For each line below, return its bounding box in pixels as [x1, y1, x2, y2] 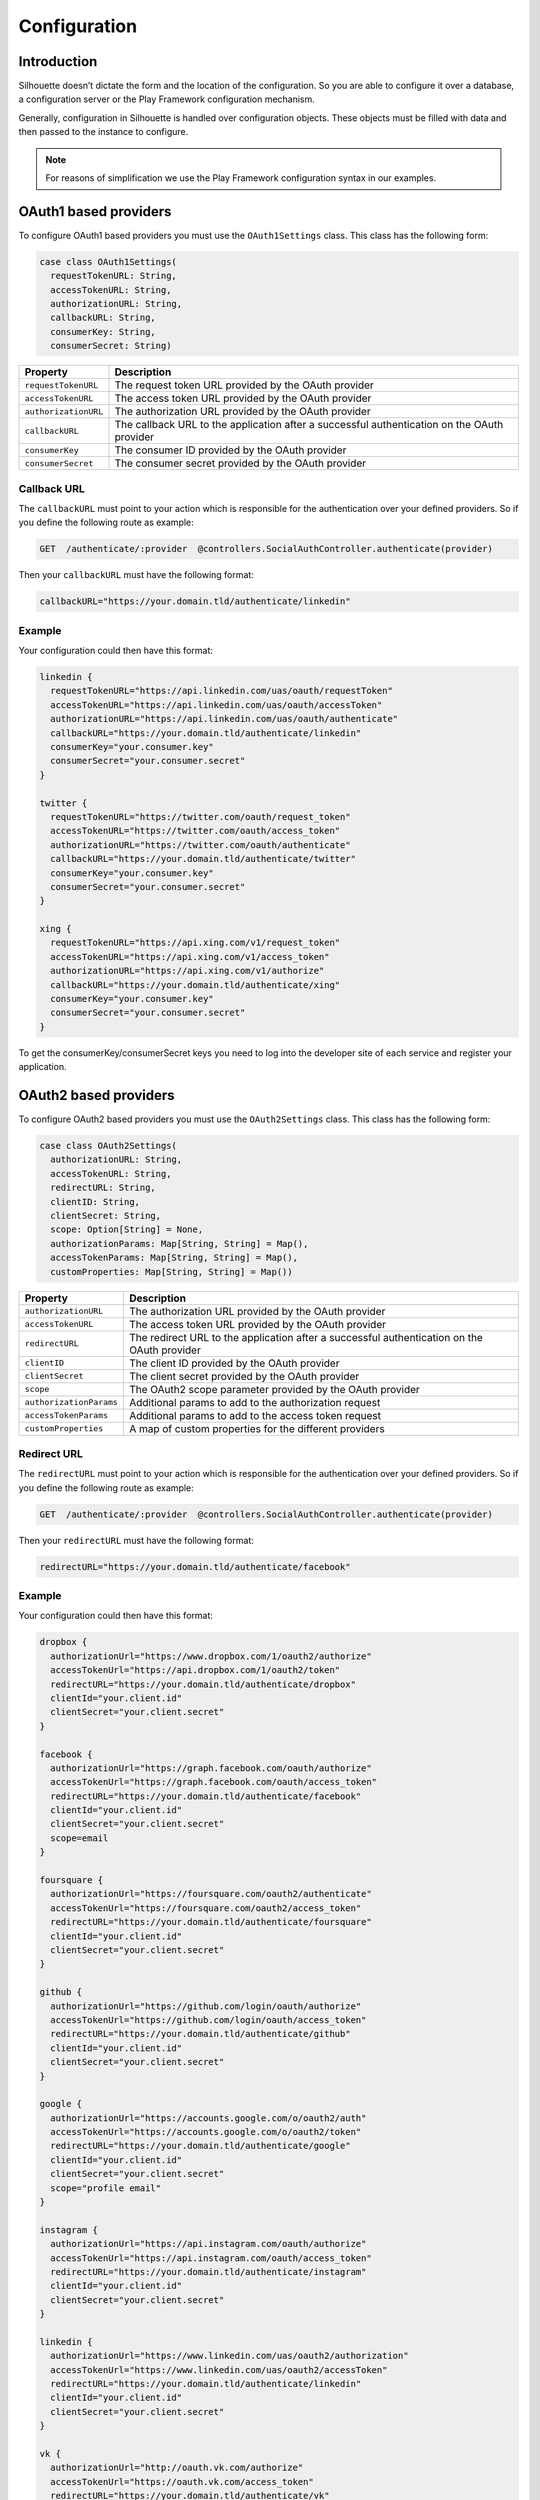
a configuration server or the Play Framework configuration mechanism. [18, 93, 315, 105]
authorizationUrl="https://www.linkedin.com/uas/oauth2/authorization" [50, 2350, 409, 2362]
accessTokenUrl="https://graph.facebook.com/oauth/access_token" [50, 1776, 378, 1788]
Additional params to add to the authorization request [128, 1395, 381, 1409]
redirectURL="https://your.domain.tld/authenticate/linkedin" [50, 2378, 362, 2390]
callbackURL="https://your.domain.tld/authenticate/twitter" [50, 853, 357, 865]
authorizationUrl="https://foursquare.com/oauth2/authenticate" [50, 1888, 372, 1900]
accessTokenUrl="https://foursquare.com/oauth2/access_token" [50, 1902, 362, 1914]
